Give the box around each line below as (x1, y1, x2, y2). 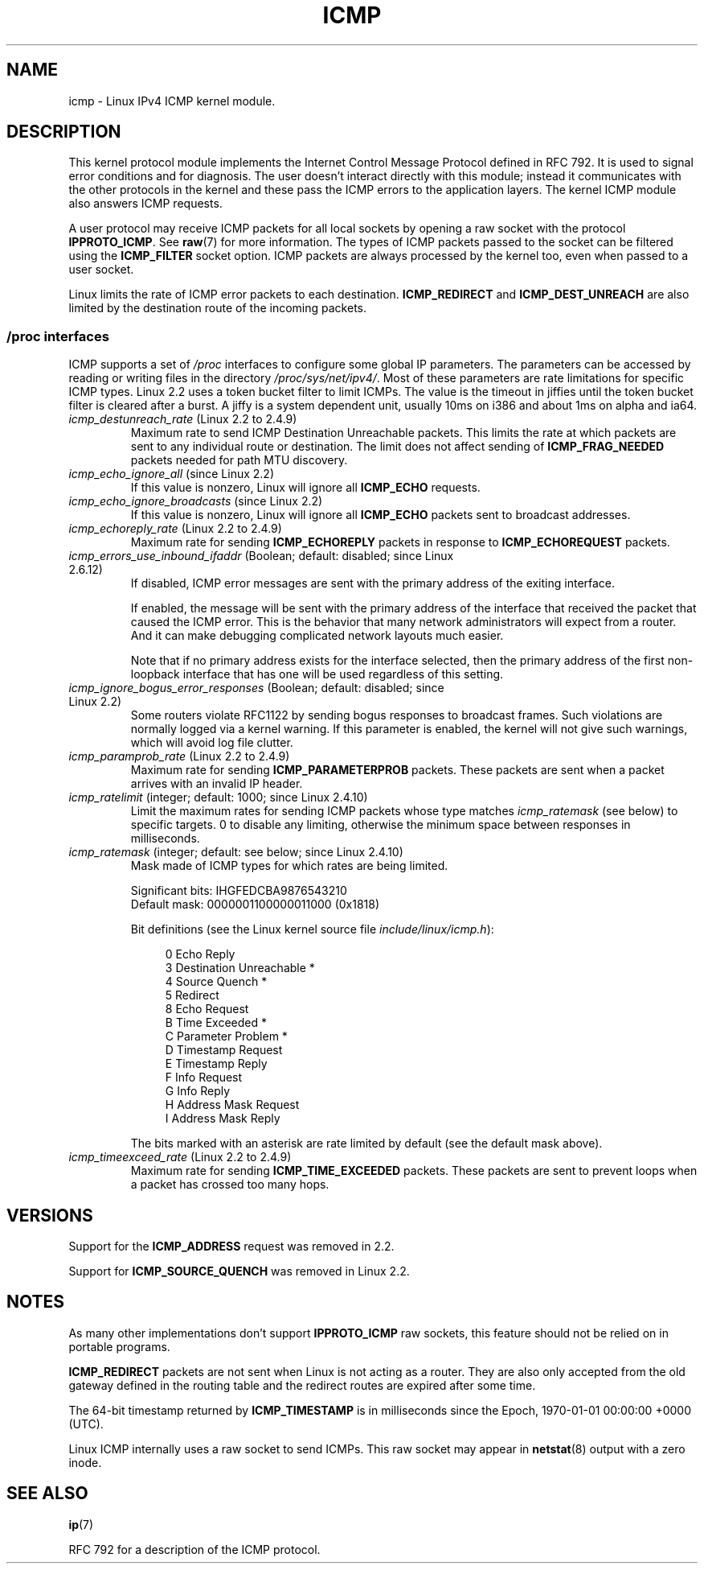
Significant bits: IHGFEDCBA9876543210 (130, 884, 347, 898)
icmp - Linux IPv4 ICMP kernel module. (68, 93, 276, 108)
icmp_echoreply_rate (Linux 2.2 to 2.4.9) (68, 521, 282, 536)
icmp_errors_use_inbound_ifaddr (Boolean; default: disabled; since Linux (68, 549, 454, 563)
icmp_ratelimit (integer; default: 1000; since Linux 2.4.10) (68, 790, 368, 805)
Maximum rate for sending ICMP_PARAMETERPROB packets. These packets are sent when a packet (130, 763, 665, 777)
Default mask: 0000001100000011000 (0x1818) (130, 897, 380, 912)
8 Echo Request (165, 1002, 249, 1016)
